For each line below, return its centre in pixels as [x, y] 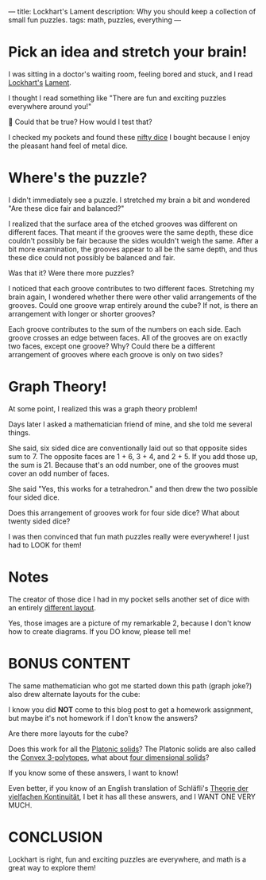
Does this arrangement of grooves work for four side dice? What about [124, 512]
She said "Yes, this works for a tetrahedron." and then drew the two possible [133, 489]
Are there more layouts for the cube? [68, 733]
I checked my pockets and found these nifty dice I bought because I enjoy [129, 137]
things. [19, 432]
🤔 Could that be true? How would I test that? [80, 122]
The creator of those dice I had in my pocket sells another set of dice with [129, 599]
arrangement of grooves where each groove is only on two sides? [116, 354]
